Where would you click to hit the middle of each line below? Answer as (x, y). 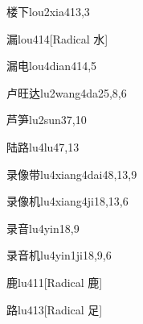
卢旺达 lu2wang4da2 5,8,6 (67, 92)
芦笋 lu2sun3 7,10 (47, 120)
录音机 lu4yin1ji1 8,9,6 (59, 255)
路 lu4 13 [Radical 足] (55, 309)
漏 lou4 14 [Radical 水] (57, 38)
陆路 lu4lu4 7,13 (43, 146)
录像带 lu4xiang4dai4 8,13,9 (72, 174)
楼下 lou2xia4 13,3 (48, 11)
